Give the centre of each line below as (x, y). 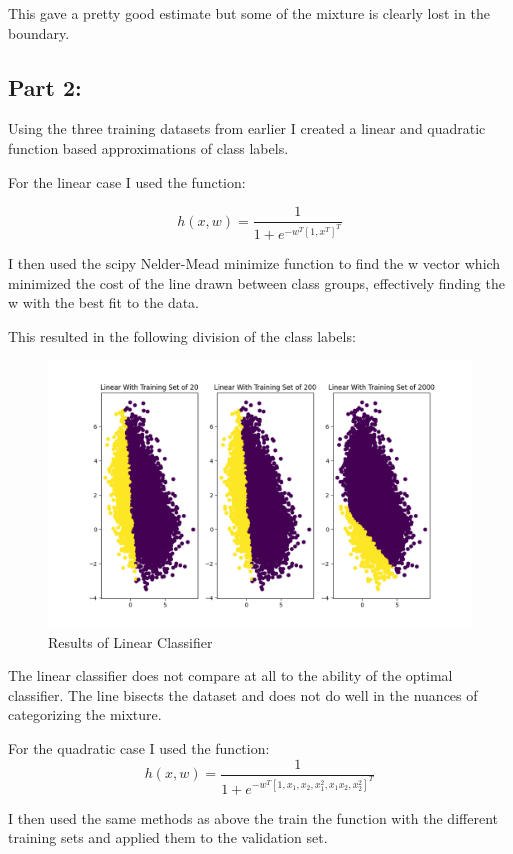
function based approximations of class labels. (148, 147)
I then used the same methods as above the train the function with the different (253, 817)
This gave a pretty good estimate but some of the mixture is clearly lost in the (249, 13)
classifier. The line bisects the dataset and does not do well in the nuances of (243, 694)
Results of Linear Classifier (130, 641)
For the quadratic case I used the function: (139, 747)
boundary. (39, 32)
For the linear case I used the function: (127, 181)
